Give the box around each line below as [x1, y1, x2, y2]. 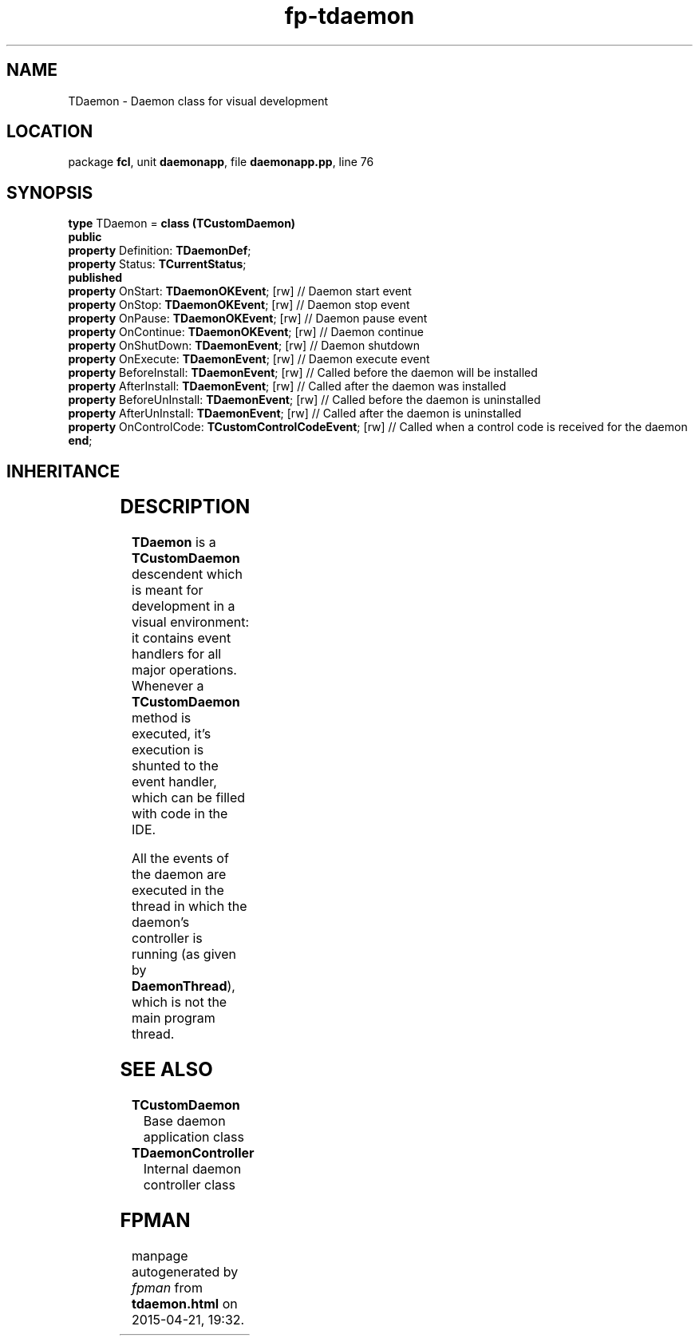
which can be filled [132, 790, 246, 806]
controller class [143, 1176, 235, 1193]
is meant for [132, 582, 203, 599]
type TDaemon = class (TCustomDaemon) [68, 216, 296, 231]
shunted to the [132, 758, 219, 774]
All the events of [132, 850, 229, 867]
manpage [132, 1247, 188, 1264]
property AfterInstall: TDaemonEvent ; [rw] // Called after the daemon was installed [68, 379, 507, 394]
